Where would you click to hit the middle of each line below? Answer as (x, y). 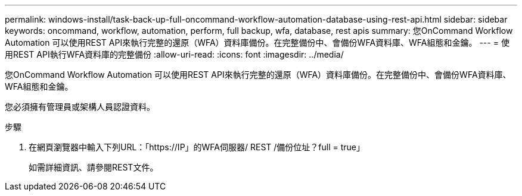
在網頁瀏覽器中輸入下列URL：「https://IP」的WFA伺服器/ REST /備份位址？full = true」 (197, 147)
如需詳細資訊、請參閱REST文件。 (94, 167)
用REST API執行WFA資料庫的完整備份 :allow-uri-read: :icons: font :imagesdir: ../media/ (174, 54)
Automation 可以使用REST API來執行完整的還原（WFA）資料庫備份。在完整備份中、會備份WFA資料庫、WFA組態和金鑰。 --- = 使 (257, 42)
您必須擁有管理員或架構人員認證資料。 (80, 107)
